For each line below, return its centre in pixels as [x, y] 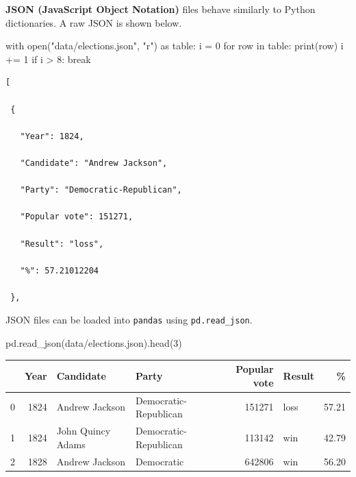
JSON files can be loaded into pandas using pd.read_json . [129, 320]
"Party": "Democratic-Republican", [101, 190]
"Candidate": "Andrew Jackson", [94, 163]
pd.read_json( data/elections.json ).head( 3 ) [94, 343]
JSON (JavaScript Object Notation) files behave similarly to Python [161, 9]
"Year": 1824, [52, 136]
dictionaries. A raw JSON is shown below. [94, 22]
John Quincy [84, 431]
